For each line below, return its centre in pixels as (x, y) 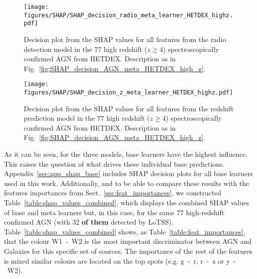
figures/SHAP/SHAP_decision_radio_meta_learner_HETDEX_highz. (128, 15)
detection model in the (58, 49)
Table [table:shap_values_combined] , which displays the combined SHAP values (127, 202)
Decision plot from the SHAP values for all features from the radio (125, 39)
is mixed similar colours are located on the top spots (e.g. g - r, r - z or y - (120, 260)
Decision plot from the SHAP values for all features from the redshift (129, 108)
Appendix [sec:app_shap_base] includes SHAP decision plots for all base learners (128, 173)
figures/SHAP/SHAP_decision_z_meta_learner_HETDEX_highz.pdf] (128, 93)
